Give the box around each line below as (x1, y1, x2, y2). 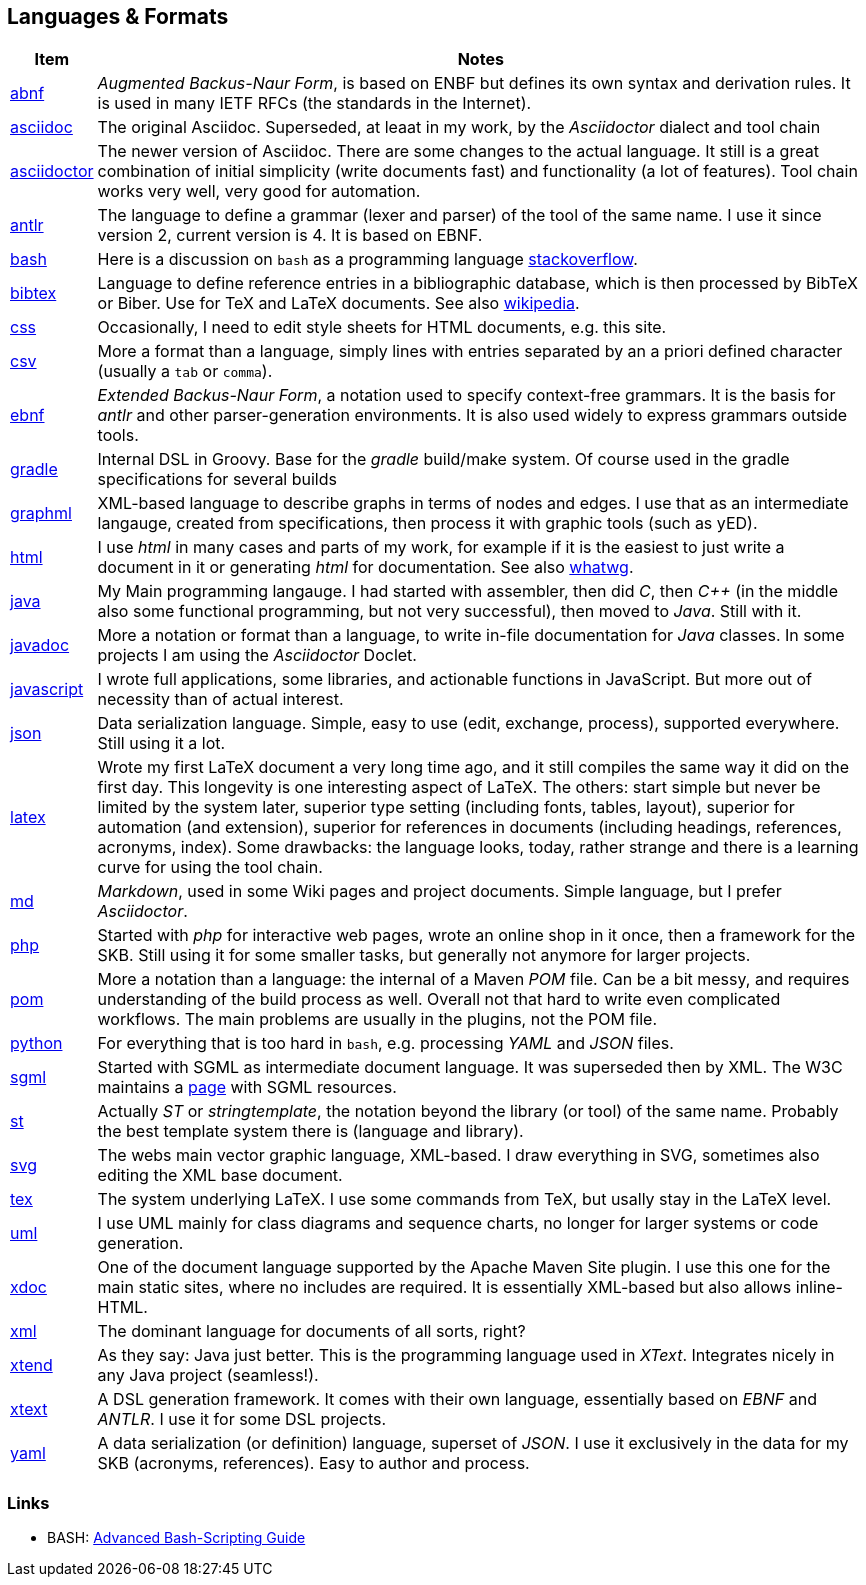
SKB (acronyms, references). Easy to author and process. (97, 1453, 530, 1474)
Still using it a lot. (97, 733, 226, 754)
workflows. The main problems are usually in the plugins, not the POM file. (97, 1009, 658, 1030)
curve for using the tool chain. (97, 857, 323, 878)
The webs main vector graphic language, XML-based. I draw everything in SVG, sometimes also (97, 1145, 820, 1166)
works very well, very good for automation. (97, 181, 421, 202)
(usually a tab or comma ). (97, 361, 273, 382)
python (10, 1033, 63, 1054)
